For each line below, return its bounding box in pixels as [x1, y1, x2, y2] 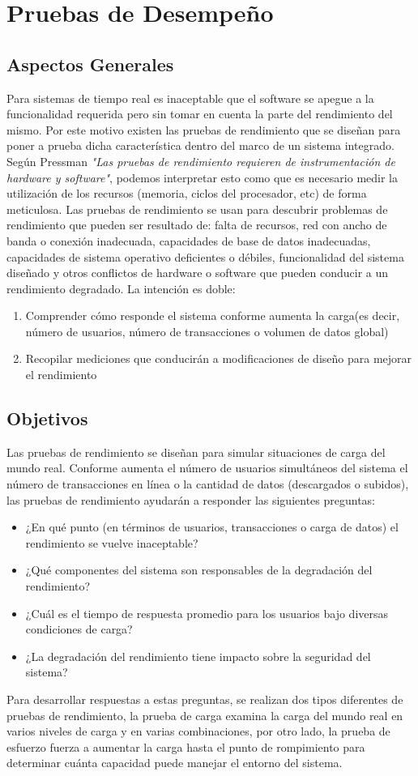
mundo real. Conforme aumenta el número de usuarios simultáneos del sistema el [6, 459, 408, 476]
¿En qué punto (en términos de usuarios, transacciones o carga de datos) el [25, 518, 399, 535]
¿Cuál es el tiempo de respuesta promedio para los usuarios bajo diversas [25, 604, 389, 621]
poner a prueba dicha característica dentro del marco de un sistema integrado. [6, 137, 395, 154]
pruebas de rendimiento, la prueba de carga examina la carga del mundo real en [6, 706, 403, 723]
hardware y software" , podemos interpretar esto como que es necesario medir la [6, 168, 398, 185]
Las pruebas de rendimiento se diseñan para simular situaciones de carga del [6, 443, 386, 460]
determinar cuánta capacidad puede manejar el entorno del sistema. [6, 754, 343, 771]
